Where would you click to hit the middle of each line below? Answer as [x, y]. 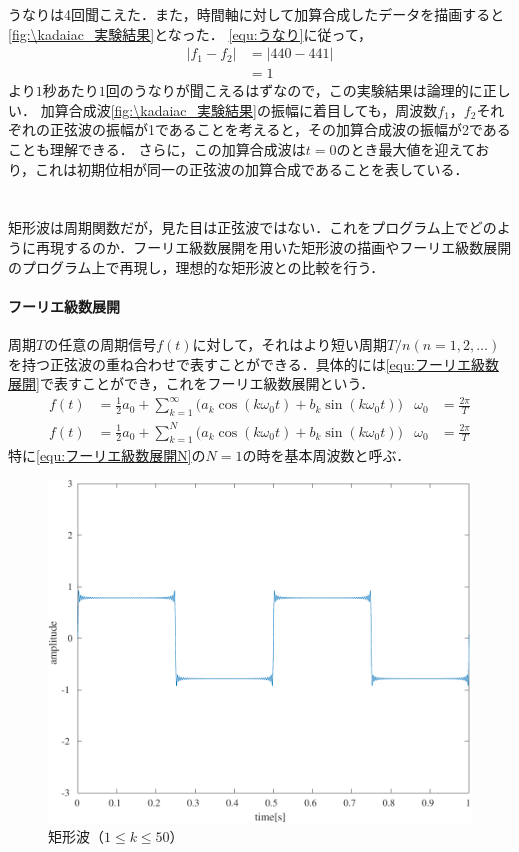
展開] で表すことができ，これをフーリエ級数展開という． [191, 383]
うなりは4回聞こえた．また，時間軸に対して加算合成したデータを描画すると [256, 14]
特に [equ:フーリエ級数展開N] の [107, 455]
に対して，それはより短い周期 [289, 343]
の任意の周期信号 [100, 343]
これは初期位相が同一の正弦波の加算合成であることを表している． [252, 168]
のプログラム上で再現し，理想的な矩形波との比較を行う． [196, 266]
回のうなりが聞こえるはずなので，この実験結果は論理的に [294, 90]
